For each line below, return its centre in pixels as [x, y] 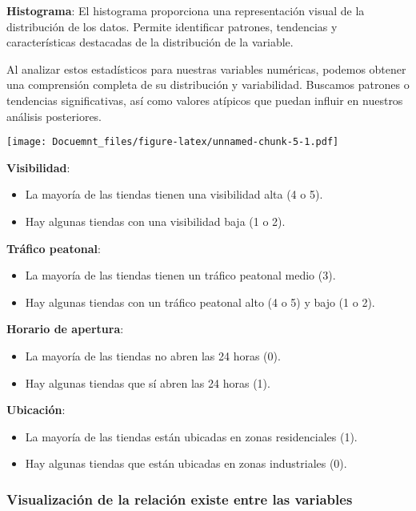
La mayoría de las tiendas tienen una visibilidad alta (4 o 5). [174, 194]
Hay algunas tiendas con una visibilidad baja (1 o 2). [155, 221]
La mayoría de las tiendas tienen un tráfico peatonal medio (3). [180, 275]
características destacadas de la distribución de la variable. [150, 42]
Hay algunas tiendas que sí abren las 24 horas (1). [148, 382]
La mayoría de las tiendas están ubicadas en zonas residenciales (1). [191, 436]
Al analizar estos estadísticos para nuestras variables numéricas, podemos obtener [206, 68]
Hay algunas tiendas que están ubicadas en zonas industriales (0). [186, 463]
